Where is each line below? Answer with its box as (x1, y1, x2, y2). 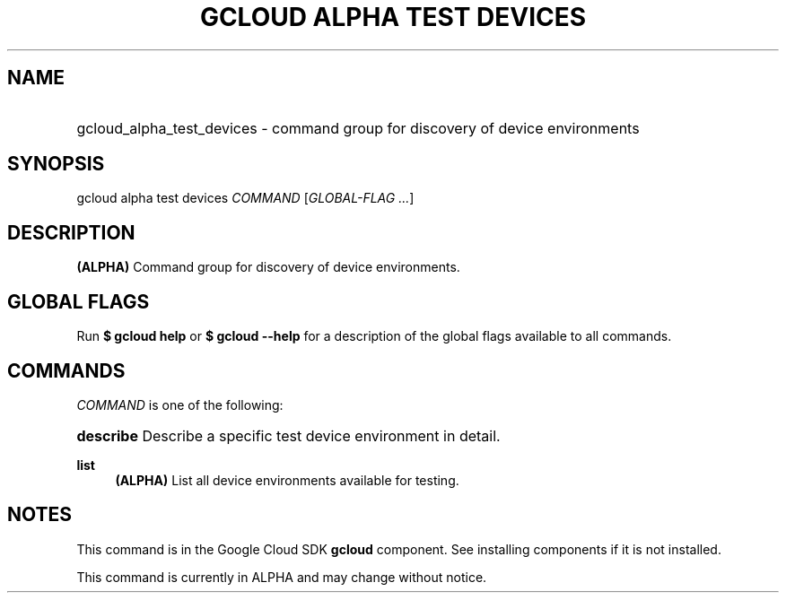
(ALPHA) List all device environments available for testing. (115, 472, 459, 488)
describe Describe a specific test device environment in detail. (76, 426, 501, 445)
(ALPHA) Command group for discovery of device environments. (76, 259, 460, 275)
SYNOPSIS (7, 152, 105, 176)
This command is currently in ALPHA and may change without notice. (76, 569, 487, 585)
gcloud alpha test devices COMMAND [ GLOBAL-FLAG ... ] (76, 190, 415, 206)
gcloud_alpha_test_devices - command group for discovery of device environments (76, 118, 640, 137)
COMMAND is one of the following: (76, 396, 284, 413)
